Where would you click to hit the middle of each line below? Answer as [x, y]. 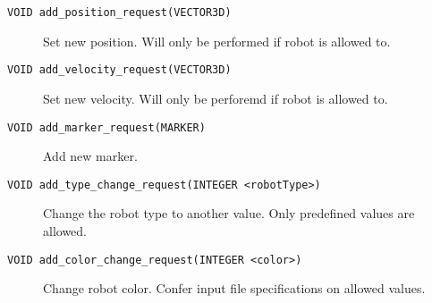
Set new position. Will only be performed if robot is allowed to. [217, 41]
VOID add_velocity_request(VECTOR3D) [119, 70]
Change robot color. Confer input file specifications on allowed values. [234, 288]
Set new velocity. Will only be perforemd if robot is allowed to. [216, 98]
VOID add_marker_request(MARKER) [106, 127]
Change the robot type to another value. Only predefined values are [229, 213]
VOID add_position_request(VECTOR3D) [119, 13]
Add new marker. [90, 156]
